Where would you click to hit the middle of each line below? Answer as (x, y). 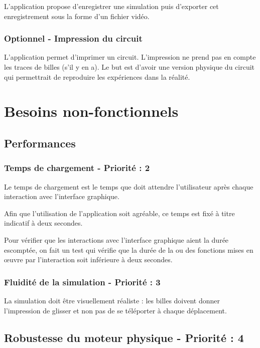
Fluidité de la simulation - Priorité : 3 (82, 282)
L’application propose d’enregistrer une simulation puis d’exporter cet (111, 6)
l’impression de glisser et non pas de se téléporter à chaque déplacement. (115, 310)
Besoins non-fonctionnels (91, 111)
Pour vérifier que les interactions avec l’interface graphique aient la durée (116, 239)
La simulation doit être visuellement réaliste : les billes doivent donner (112, 300)
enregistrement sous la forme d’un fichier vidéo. (77, 16)
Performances (40, 143)
